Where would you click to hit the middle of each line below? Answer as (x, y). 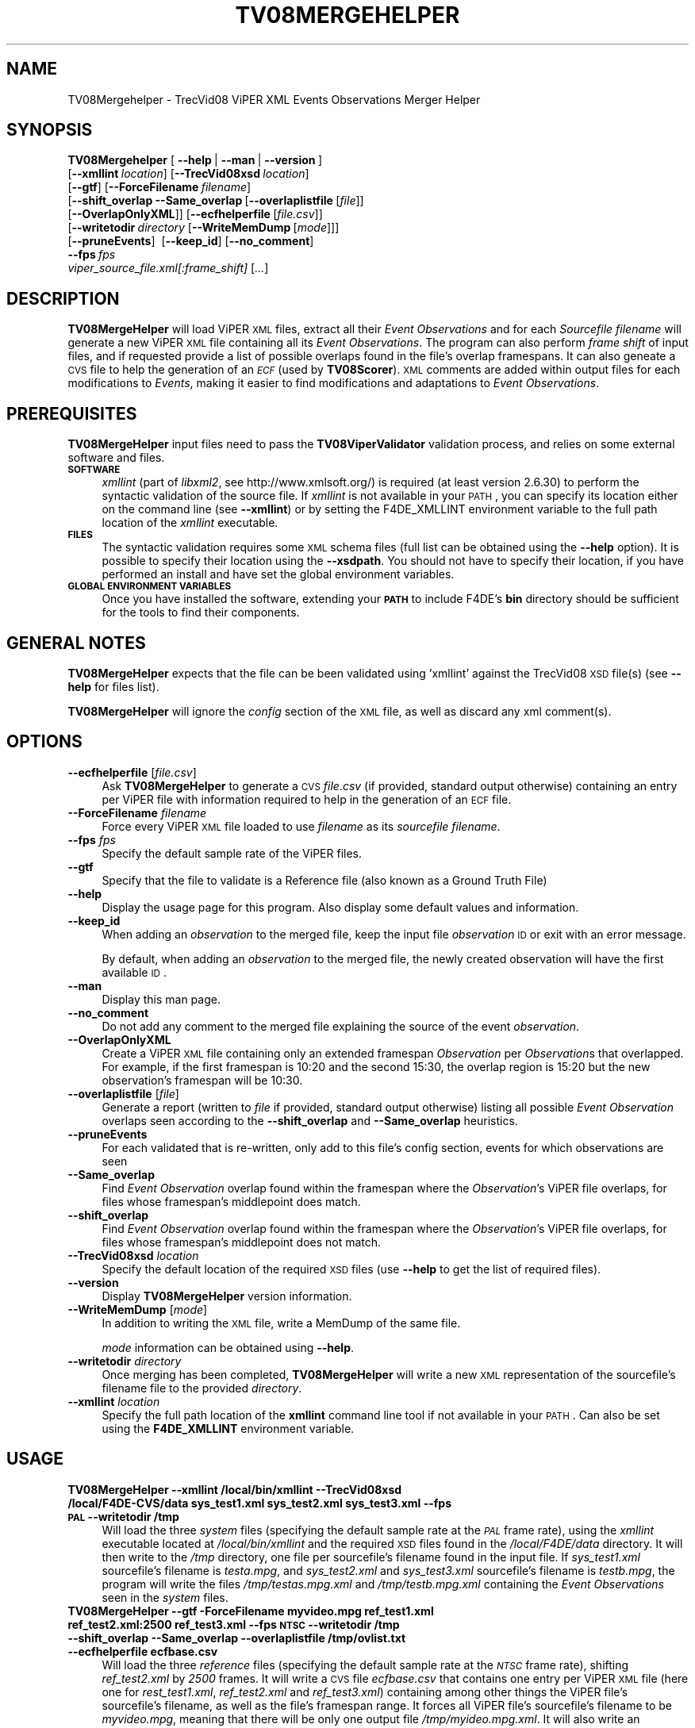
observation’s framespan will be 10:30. (202, 1080)
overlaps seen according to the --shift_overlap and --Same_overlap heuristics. (310, 1120)
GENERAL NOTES (76, 643)
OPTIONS (44, 742)
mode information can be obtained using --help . (228, 1347)
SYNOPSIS (50, 130)
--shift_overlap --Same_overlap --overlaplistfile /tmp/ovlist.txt (237, 1638)
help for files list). (113, 686)
